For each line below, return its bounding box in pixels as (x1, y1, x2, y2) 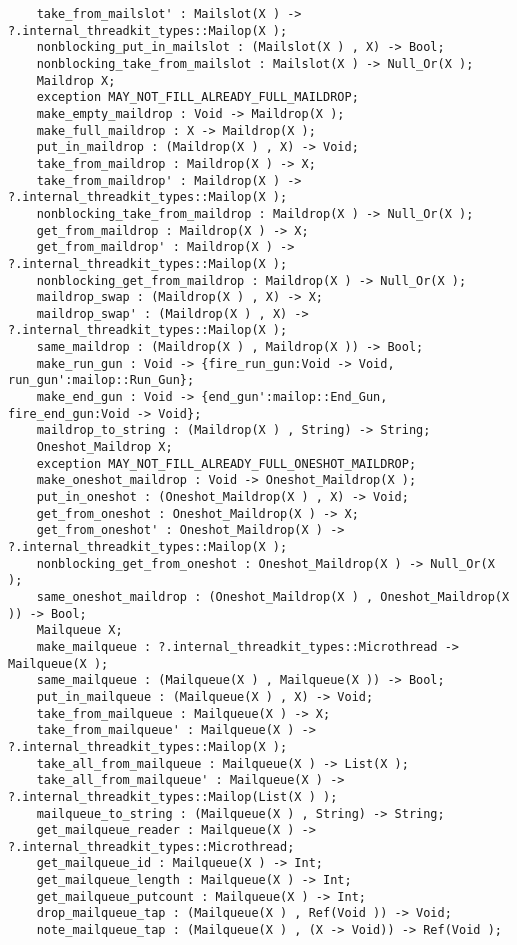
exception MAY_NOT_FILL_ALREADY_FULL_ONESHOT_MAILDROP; (36, 456, 417, 471)
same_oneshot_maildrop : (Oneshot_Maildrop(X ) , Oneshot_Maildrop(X (36, 589, 510, 604)
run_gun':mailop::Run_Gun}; (8, 373, 195, 388)
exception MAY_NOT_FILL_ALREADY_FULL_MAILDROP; (36, 90, 359, 105)
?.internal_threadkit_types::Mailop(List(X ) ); (8, 789, 338, 804)
